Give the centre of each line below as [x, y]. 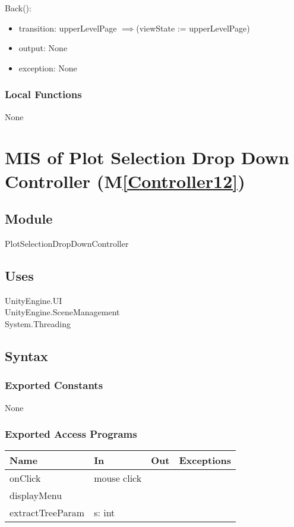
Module [29, 219]
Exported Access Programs [71, 434]
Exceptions [205, 460]
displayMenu [36, 495]
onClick [25, 478]
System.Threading [38, 323]
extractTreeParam [47, 513]
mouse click [118, 478]
